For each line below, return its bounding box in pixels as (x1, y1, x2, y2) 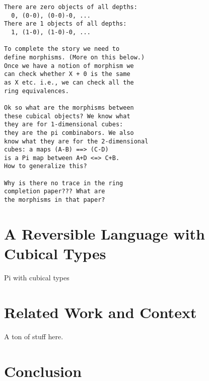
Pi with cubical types (4, 272, 69, 283)
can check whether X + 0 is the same (4, 70, 130, 78)
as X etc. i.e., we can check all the (4, 79, 134, 86)
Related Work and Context (4, 301, 197, 322)
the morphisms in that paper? (4, 196, 105, 204)
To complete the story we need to (4, 45, 120, 53)
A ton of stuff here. (4, 331, 63, 341)
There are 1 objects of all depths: (4, 20, 127, 28)
